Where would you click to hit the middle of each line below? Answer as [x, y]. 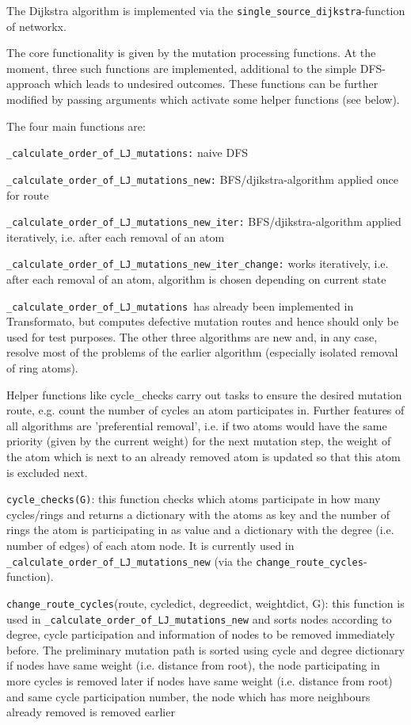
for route [28, 195]
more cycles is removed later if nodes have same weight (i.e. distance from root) [200, 681]
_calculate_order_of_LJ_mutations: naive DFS [127, 153]
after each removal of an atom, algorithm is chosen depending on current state [196, 279]
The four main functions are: [76, 126]
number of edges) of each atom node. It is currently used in [150, 546]
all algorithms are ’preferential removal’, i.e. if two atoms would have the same [197, 425]
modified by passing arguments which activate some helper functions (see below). [203, 99]
